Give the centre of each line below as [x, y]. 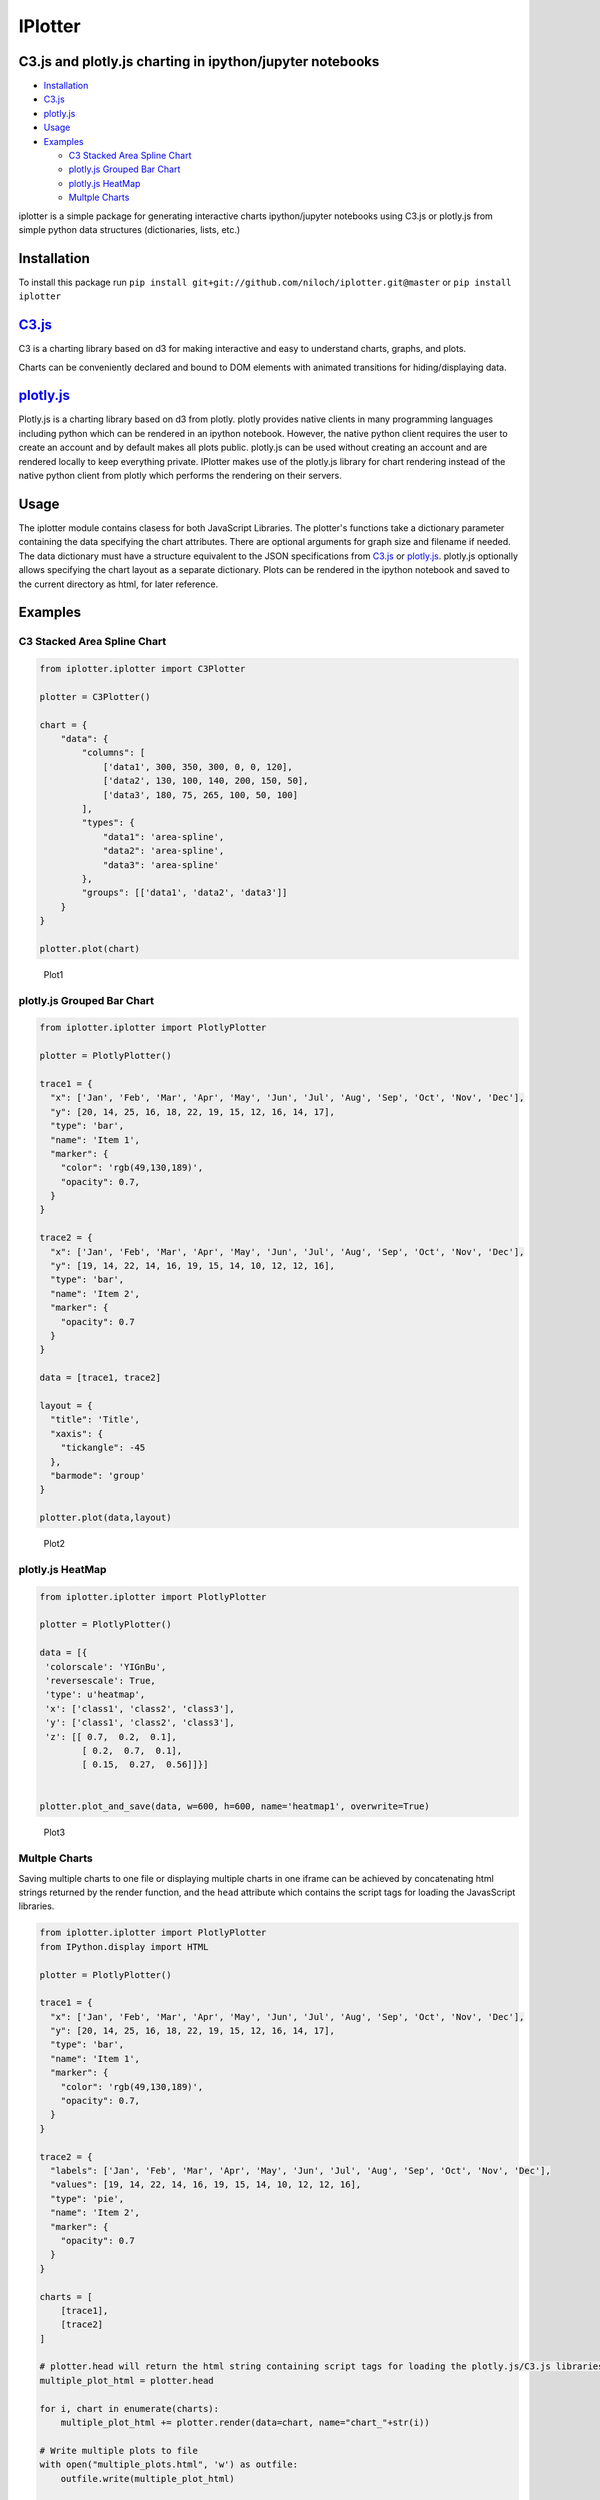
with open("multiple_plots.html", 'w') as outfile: [169, 2464]
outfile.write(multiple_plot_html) [147, 2478]
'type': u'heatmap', [95, 1694]
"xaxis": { [77, 1433]
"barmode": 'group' [98, 1475]
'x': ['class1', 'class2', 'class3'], [140, 1708]
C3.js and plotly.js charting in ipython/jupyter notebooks [199, 61]
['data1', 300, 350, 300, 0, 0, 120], [198, 766]
